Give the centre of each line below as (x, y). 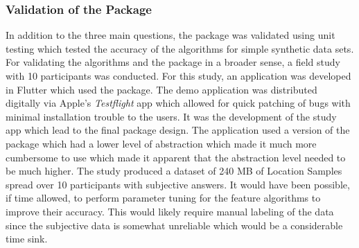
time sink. (27, 239)
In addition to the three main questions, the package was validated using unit (170, 35)
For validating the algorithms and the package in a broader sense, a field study (173, 62)
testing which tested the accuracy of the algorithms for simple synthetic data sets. (180, 48)
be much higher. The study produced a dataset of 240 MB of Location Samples (174, 171)
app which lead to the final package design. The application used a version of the (178, 130)
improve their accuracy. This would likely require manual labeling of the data (170, 211)
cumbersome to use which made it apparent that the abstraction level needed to (176, 157)
